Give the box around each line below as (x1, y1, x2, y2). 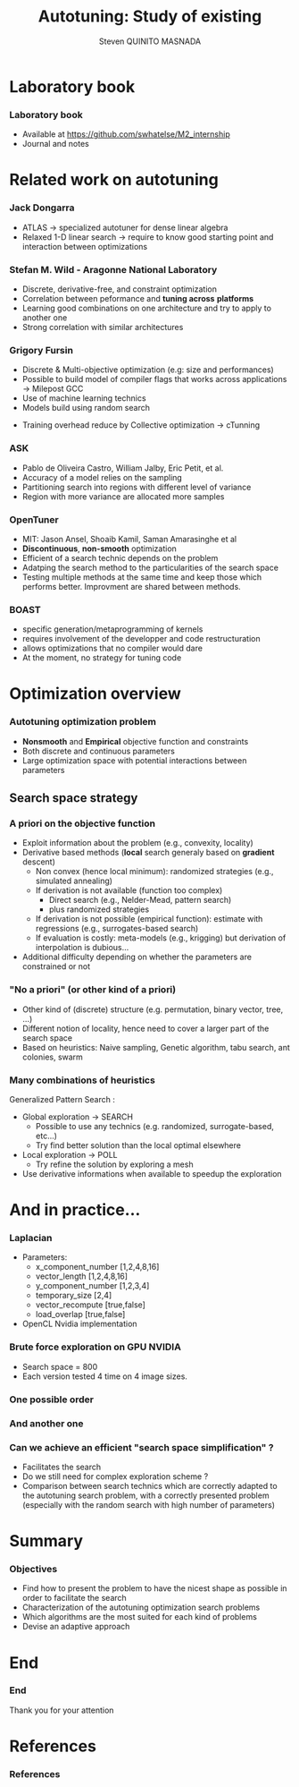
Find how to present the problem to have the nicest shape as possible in (21, 1583, 287, 1594)
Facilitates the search (21, 1461, 102, 1472)
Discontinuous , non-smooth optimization (21, 543, 177, 554)
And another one (9, 1417, 84, 1429)
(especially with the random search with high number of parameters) (21, 1499, 275, 1510)
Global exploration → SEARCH (21, 1111, 134, 1122)
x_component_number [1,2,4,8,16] (35, 1262, 160, 1272)
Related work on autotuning (9, 170, 219, 190)
